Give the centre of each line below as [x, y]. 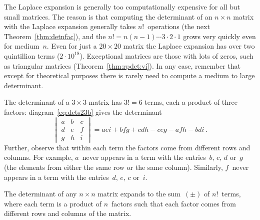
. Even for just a [72, 46]
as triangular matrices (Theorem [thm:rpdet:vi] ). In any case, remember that [122, 65]
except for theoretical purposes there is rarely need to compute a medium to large [129, 75]
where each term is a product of [53, 203]
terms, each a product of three [191, 102]
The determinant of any [40, 194]
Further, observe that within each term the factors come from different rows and [127, 147]
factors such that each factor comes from [174, 203]
